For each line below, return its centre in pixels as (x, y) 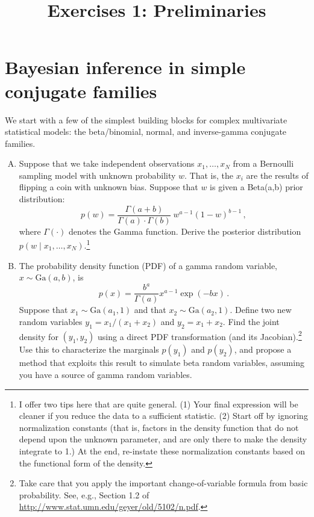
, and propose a (263, 349)
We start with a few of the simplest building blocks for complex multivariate (146, 119)
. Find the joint (251, 321)
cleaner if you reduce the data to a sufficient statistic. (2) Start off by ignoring (163, 416)
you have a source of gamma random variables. (105, 374)
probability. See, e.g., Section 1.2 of (84, 494)
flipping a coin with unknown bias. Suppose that (108, 187)
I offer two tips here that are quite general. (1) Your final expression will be (159, 404)
